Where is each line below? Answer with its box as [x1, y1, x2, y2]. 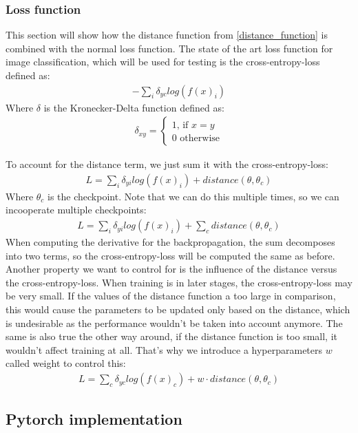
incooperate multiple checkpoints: [6, 202, 147, 217]
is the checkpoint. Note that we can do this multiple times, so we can [48, 189, 339, 203]
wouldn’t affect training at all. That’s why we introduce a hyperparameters [6, 342, 323, 357]
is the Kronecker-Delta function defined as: [43, 100, 224, 114]
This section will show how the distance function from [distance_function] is [6, 28, 328, 42]
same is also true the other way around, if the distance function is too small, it [6, 329, 338, 344]
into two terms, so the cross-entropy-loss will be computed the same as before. [6, 248, 335, 262]
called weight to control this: [6, 356, 126, 370]
